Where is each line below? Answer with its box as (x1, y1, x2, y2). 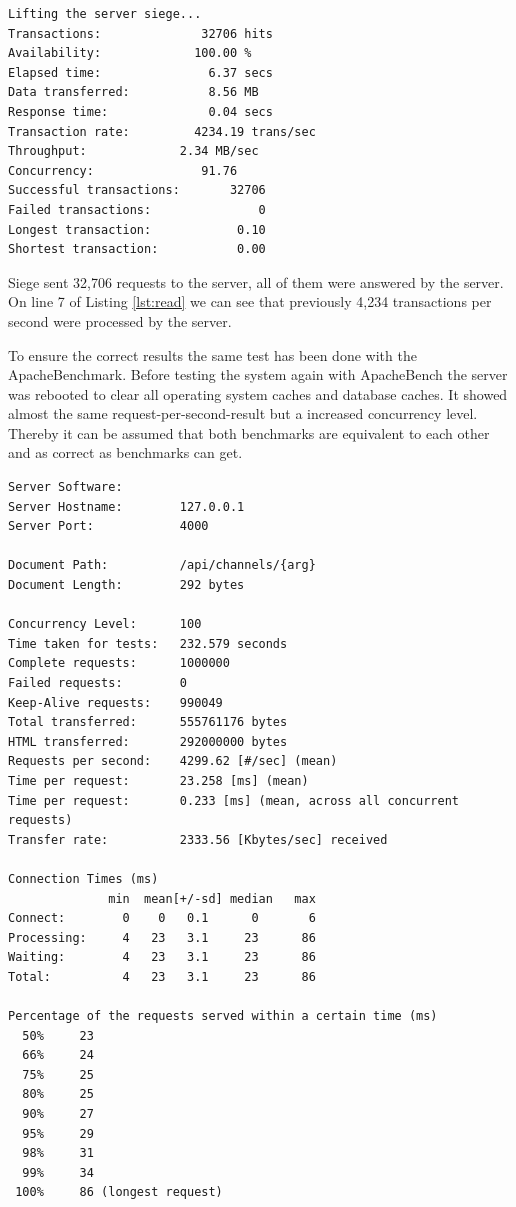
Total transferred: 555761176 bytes (8, 715, 288, 730)
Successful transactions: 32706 (8, 183, 266, 198)
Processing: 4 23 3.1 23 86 (8, 930, 316, 945)
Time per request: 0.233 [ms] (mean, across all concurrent (8, 793, 460, 808)
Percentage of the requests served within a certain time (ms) (8, 1009, 438, 1024)
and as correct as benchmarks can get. (8, 442, 243, 463)
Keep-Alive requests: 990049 (8, 695, 223, 710)
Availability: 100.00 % (8, 46, 252, 61)
